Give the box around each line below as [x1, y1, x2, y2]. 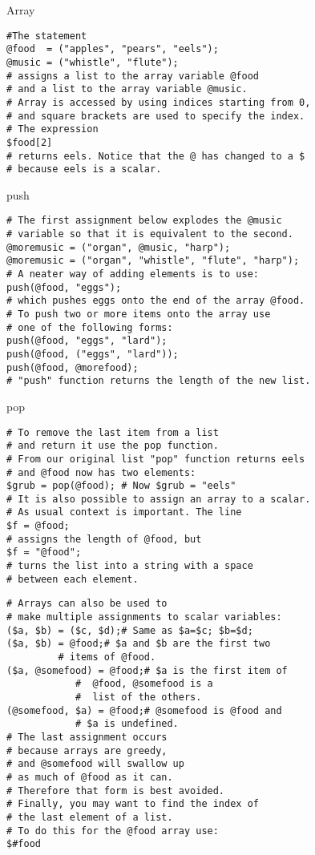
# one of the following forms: [6, 321, 173, 333]
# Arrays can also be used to [6, 598, 168, 610]
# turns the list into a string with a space [6, 560, 253, 572]
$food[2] [6, 136, 53, 148]
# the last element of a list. [6, 811, 173, 823]
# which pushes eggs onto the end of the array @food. [6, 295, 305, 307]
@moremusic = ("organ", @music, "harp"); [6, 241, 231, 253]
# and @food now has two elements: [6, 466, 196, 478]
